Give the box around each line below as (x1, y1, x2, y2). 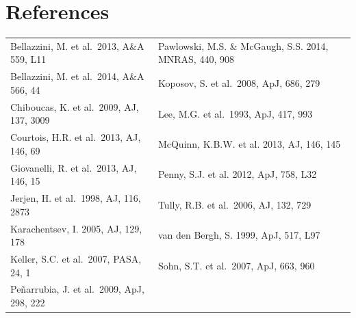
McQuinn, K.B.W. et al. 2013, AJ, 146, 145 (157, 136, 341, 150)
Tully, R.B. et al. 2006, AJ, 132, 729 (157, 197, 311, 211)
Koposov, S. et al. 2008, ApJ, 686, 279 (157, 76, 320, 90)
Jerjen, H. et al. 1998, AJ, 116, (10, 191, 141, 205)
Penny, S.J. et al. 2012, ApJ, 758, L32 (157, 167, 317, 181)
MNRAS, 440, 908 (157, 52, 234, 66)
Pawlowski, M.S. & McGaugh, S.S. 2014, (157, 38, 329, 53)
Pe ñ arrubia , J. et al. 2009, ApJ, (10, 282, 144, 296)
